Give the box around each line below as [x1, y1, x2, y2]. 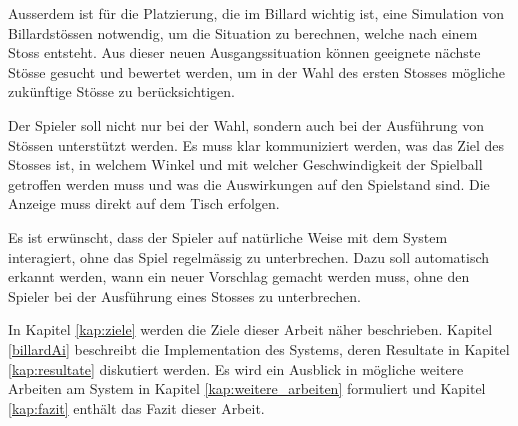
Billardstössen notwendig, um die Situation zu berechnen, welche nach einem [8, 22, 478, 43]
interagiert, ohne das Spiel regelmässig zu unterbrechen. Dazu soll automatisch [8, 246, 490, 267]
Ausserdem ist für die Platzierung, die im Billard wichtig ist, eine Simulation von [8, 3, 504, 23]
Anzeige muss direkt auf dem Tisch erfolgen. [8, 193, 280, 214]
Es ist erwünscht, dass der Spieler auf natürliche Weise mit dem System [8, 226, 448, 247]
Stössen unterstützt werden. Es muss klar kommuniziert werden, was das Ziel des [8, 134, 505, 155]
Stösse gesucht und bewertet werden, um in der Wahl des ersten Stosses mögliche [8, 61, 505, 82]
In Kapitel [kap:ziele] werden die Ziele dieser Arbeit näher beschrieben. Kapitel [8, 319, 493, 340]
